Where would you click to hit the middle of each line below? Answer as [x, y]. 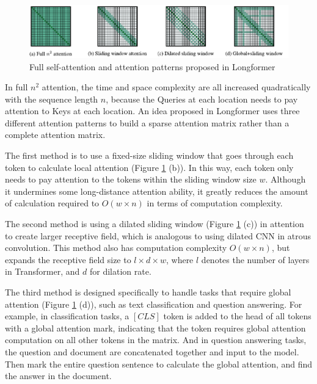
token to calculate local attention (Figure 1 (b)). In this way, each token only [149, 167]
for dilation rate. [120, 271]
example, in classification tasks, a [67, 316]
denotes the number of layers [255, 259]
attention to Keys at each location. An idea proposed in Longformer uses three [152, 111]
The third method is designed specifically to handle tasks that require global [148, 292]
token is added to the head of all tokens [237, 316]
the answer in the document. [58, 376]
